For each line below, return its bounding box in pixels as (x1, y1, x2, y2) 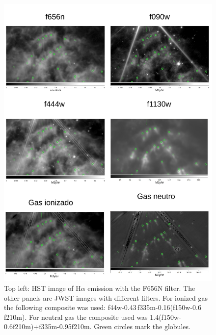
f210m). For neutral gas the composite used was (4, 311, 148, 322)
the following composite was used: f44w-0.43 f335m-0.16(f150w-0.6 (4, 302, 201, 312)
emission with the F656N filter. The (87, 283, 195, 293)
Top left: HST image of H (4, 283, 81, 293)
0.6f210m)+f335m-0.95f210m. (4, 321, 92, 332)
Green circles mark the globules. (94, 321, 190, 332)
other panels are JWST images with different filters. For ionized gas (4, 292, 208, 303)
